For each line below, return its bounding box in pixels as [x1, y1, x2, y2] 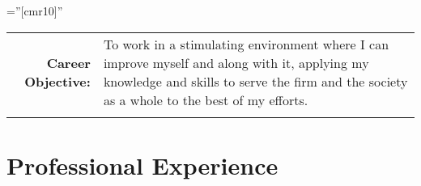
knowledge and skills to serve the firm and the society [103, 71, 408, 91]
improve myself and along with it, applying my [103, 53, 369, 72]
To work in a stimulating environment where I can [103, 34, 389, 53]
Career [46, 53, 91, 72]
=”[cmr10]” [6, 2, 63, 19]
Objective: [24, 71, 91, 91]
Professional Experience [6, 148, 279, 181]
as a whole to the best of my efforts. [103, 90, 308, 109]
